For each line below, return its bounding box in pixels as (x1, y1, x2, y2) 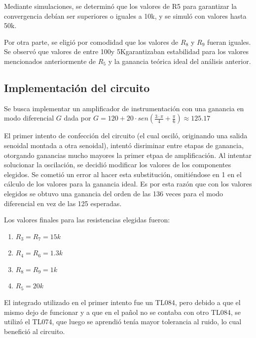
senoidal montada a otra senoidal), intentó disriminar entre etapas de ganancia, (4, 140, 244, 150)
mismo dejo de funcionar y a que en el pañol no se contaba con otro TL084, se (4, 307, 241, 317)
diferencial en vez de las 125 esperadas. (4, 198, 122, 208)
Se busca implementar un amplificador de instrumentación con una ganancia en (4, 103, 244, 113)
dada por (64, 113, 91, 123)
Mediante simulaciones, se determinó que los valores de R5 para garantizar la (4, 1, 237, 11)
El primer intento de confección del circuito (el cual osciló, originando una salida (4, 130, 248, 141)
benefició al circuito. (4, 326, 65, 336)
